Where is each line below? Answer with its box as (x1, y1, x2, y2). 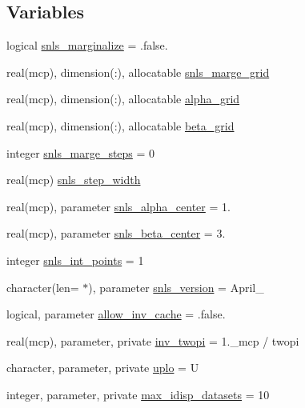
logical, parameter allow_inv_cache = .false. (6, 306, 226, 322)
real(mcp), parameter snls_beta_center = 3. (6, 225, 226, 242)
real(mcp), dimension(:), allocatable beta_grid (6, 117, 235, 134)
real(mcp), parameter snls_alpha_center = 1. (6, 198, 231, 214)
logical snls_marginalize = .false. (6, 37, 168, 54)
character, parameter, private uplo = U (6, 359, 199, 376)
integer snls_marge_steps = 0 (6, 144, 155, 161)
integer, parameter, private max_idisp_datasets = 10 (6, 386, 270, 402)
